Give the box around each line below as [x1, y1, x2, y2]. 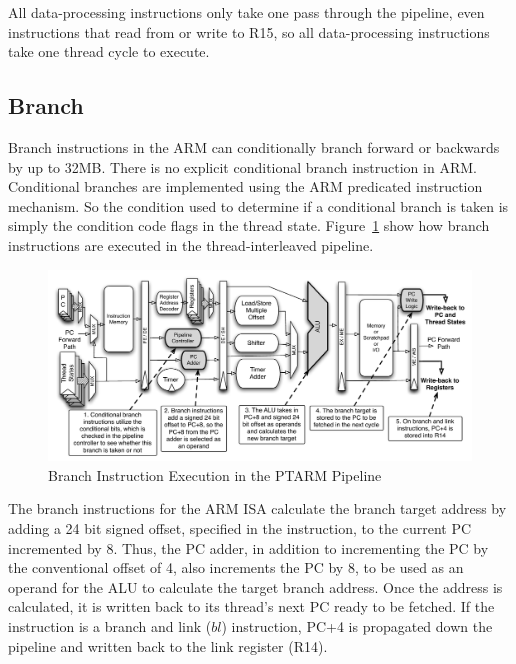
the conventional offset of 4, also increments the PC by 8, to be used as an [8, 557, 464, 578]
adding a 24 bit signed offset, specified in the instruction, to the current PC [8, 518, 472, 539]
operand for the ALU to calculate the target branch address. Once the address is [8, 576, 503, 597]
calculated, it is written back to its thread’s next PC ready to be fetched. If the [8, 596, 495, 617]
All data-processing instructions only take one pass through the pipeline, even [8, 2, 485, 22]
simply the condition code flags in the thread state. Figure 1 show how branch [8, 215, 490, 236]
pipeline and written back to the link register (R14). [8, 635, 328, 656]
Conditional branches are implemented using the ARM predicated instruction [8, 176, 483, 197]
